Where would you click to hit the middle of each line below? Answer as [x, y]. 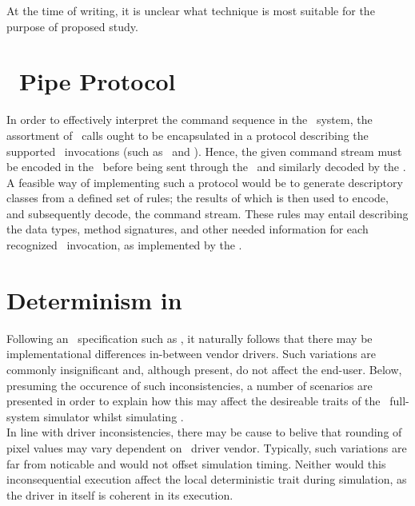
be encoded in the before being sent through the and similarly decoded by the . [206, 167]
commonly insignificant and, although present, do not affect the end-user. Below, [204, 369]
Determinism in [94, 299]
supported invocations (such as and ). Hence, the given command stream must [204, 151]
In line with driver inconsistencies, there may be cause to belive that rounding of [204, 432]
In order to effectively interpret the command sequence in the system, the [190, 120]
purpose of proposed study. [72, 26]
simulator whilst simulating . [114, 416]
